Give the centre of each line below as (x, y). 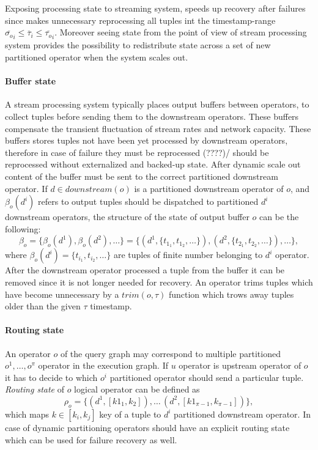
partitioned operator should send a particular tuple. (207, 377)
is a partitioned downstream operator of (209, 188)
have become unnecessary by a (62, 294)
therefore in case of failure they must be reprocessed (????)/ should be (137, 152)
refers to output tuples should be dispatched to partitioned (148, 201)
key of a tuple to (130, 414)
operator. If (26, 188)
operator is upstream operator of (240, 365)
